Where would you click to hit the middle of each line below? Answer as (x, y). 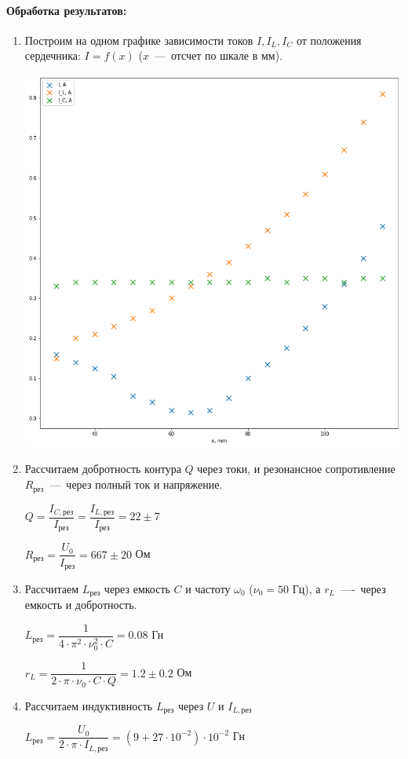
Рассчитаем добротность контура (103, 469)
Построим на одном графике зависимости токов (139, 40)
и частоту (208, 588)
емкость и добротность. (81, 605)
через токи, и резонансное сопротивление (296, 469)
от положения (329, 40)
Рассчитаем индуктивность (89, 705)
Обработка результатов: (67, 10)
